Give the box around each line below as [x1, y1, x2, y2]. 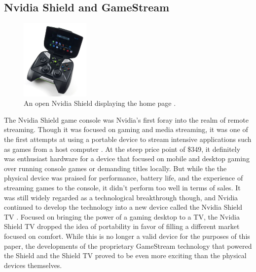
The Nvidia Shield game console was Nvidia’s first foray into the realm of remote [4, 114, 249, 125]
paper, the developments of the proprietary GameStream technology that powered [4, 240, 252, 251]
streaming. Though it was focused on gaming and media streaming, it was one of [4, 124, 248, 135]
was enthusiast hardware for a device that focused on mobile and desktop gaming [4, 153, 250, 164]
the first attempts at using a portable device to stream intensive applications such [4, 134, 252, 144]
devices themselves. [4, 260, 62, 270]
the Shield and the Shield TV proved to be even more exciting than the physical [4, 250, 247, 261]
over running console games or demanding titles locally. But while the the [4, 163, 227, 173]
